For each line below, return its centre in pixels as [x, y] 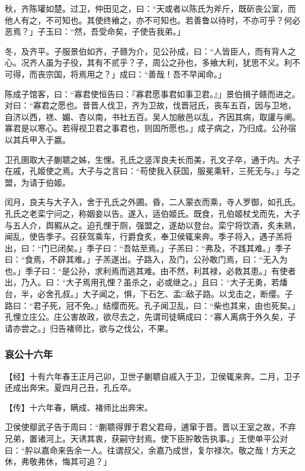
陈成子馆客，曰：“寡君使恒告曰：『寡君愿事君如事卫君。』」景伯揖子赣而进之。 [152, 93]
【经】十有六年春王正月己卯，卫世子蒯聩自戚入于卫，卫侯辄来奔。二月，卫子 [152, 376]
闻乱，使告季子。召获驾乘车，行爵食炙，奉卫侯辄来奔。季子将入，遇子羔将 [148, 236]
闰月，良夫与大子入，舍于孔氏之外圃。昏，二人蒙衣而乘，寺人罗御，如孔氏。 [152, 202]
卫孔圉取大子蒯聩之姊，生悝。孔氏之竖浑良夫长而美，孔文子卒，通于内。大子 [152, 159]
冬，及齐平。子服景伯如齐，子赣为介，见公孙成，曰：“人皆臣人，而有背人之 [150, 51]
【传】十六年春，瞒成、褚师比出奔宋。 [79, 407]
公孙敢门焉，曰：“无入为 [240, 259]
